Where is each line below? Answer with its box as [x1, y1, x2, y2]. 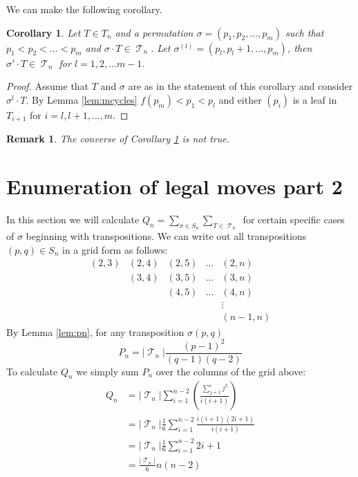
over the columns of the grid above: [156, 364, 306, 378]
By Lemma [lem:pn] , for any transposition [6, 324, 185, 339]
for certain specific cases [243, 212, 345, 226]
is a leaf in [292, 92, 337, 106]
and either [218, 92, 262, 106]
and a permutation [115, 25, 194, 39]
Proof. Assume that [6, 79, 89, 93]
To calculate [6, 364, 58, 378]
